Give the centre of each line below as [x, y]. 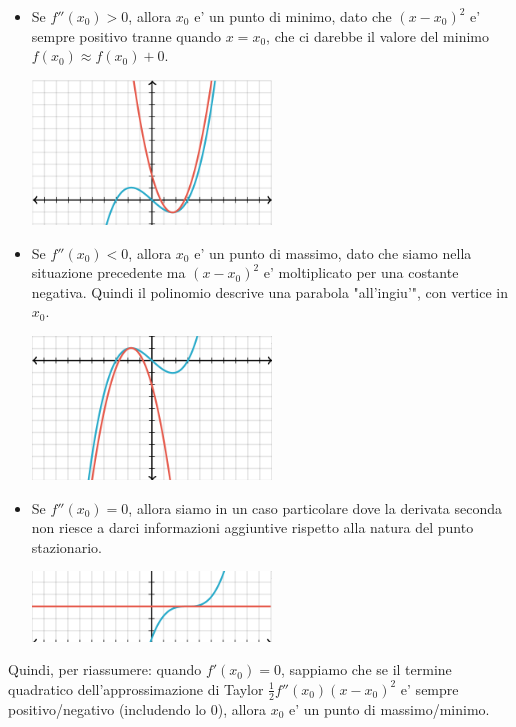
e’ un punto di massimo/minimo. [389, 708]
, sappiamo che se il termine [366, 669]
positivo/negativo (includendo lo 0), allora [137, 708]
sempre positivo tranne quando [126, 35]
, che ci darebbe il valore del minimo [377, 35]
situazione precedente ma [108, 272]
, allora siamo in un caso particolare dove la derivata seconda [315, 507]
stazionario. [66, 546]
